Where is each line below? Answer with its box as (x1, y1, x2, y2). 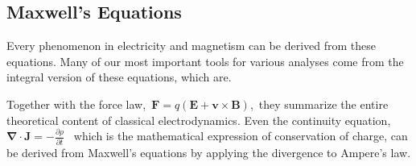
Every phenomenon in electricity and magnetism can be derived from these (6, 37, 376, 54)
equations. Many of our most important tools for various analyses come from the (6, 52, 404, 69)
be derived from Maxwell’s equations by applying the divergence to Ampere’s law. (6, 143, 411, 160)
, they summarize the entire (249, 95, 389, 112)
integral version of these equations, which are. (6, 68, 232, 85)
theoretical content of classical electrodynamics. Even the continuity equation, (6, 111, 391, 128)
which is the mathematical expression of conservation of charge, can (73, 127, 408, 144)
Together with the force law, (6, 95, 146, 112)
